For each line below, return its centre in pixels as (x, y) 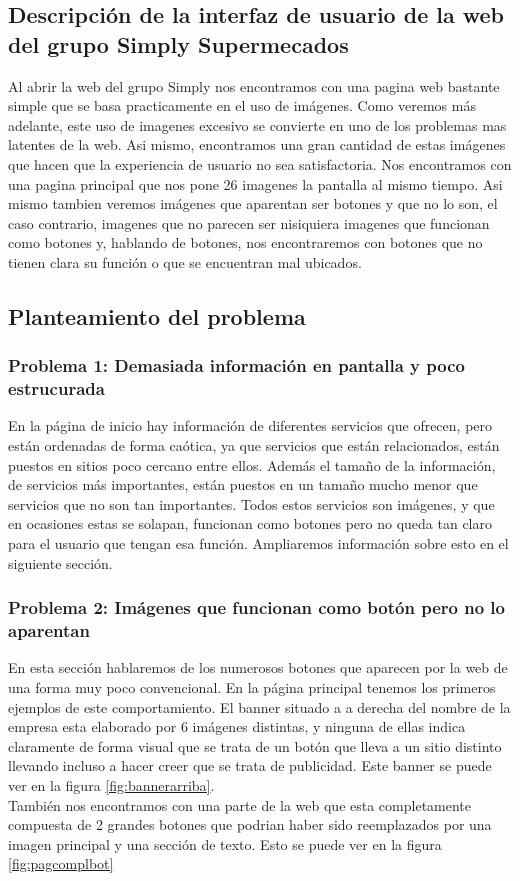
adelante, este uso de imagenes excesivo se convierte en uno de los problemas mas (257, 124)
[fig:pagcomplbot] (61, 863)
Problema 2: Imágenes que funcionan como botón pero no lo (256, 607)
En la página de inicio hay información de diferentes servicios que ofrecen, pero (250, 425)
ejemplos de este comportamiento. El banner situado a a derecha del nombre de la (259, 706)
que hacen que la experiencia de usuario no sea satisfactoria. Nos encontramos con (260, 163)
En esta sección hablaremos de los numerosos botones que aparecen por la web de (258, 667)
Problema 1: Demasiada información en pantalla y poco (236, 365)
